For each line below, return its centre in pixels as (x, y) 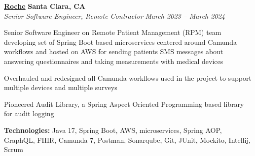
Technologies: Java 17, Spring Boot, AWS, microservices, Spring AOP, (113, 130)
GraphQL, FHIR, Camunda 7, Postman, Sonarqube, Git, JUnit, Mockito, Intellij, (127, 140)
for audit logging (29, 113)
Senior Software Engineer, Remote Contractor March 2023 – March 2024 (114, 16)
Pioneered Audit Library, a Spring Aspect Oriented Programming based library (124, 104)
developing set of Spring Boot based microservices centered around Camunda (121, 42)
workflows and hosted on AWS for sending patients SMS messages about (114, 51)
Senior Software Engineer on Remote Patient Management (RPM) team (113, 32)
